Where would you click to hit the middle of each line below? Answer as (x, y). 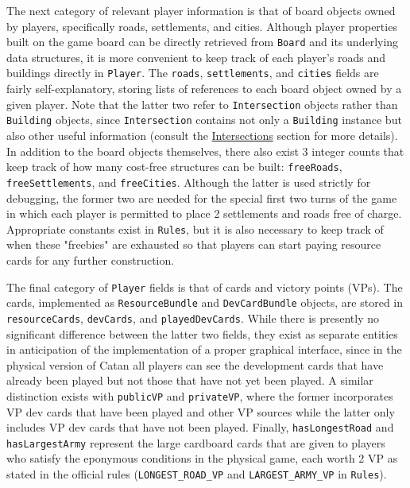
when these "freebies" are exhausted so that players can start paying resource (194, 244)
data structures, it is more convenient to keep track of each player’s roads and (196, 57)
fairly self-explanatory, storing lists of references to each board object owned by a (204, 89)
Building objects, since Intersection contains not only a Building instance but (204, 120)
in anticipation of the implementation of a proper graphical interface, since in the (204, 349)
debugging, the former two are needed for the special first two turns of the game (202, 198)
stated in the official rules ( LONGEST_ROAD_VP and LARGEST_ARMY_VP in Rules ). (197, 474)
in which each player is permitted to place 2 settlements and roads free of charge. (204, 213)
